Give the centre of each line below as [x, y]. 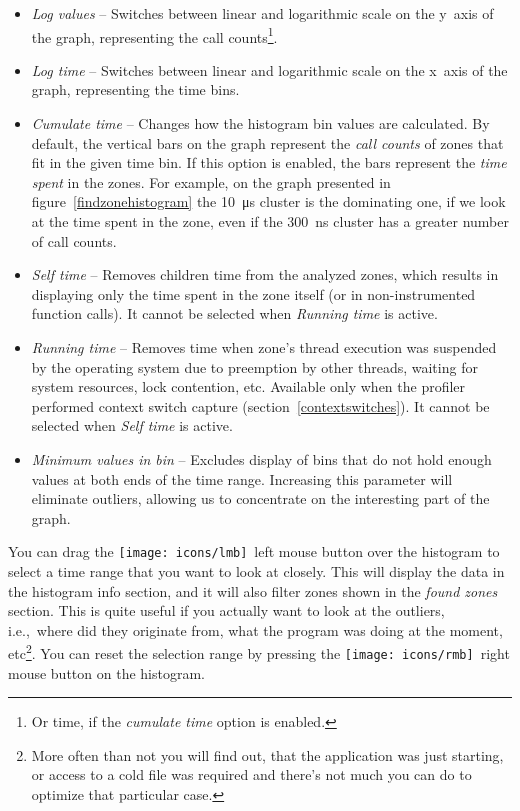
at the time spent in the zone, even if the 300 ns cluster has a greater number [270, 221]
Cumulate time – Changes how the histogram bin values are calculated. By [260, 123]
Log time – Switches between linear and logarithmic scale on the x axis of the [269, 69]
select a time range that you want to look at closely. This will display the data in [256, 570]
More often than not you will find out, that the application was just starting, [267, 754]
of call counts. [74, 240]
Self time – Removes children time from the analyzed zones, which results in [265, 274]
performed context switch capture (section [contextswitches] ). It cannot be [260, 405]
